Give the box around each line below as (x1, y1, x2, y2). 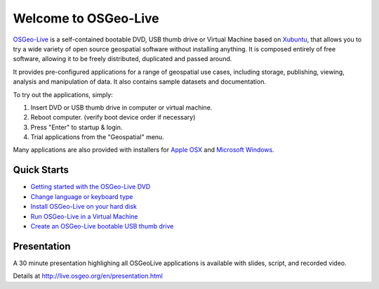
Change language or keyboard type (30, 192, 133, 200)
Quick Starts (13, 164, 69, 176)
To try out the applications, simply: (13, 90, 114, 98)
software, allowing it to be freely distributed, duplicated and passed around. (13, 55, 232, 63)
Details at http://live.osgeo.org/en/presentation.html (13, 271, 163, 281)
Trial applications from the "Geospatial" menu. (30, 133, 164, 141)
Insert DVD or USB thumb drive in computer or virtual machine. (30, 103, 213, 112)
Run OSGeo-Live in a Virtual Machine (30, 212, 138, 221)
